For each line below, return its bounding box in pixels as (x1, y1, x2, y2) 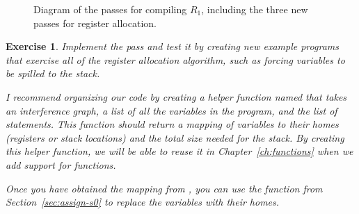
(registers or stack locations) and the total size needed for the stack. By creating (6, 130, 344, 145)
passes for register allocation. (33, 15, 157, 30)
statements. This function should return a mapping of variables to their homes (6, 117, 339, 131)
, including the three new (201, 2, 308, 16)
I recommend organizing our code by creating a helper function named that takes (6, 89, 347, 104)
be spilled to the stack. (6, 66, 100, 81)
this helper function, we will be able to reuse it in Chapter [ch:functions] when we (6, 144, 353, 158)
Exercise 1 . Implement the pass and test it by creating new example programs (6, 39, 339, 53)
